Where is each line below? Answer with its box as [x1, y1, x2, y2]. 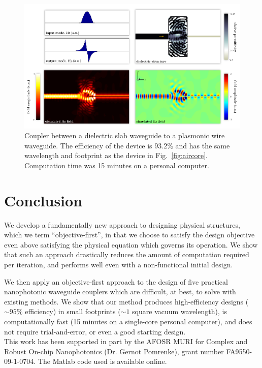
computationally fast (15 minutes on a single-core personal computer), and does [4, 316, 252, 327]
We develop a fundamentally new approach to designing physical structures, [4, 219, 240, 230]
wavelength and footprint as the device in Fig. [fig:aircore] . [24, 150, 208, 161]
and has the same [175, 140, 230, 150]
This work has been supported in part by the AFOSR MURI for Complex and [4, 336, 248, 347]
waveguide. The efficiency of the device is [24, 140, 152, 150]
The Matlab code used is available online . [38, 356, 167, 366]
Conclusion [4, 190, 83, 210]
